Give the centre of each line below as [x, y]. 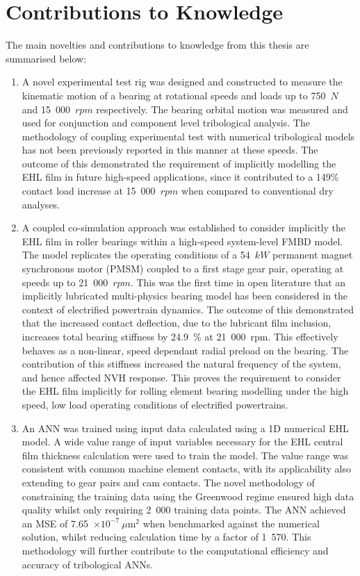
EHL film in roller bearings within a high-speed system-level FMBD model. [182, 241]
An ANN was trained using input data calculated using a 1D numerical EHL [185, 428]
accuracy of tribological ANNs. [88, 564]
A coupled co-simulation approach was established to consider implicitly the [183, 228]
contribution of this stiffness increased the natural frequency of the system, [181, 364]
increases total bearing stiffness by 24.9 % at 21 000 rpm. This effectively [180, 336]
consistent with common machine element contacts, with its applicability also [187, 469]
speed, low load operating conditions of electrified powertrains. [155, 404]
